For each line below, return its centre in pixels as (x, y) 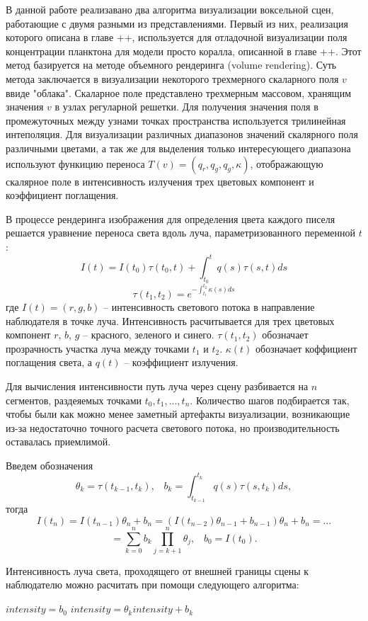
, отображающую (287, 163)
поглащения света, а (49, 362)
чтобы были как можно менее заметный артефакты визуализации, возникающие (178, 414)
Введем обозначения (50, 465)
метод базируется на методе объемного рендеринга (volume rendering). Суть (171, 65)
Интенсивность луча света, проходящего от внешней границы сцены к (157, 570)
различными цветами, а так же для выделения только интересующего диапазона (178, 148)
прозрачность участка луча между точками (98, 348)
